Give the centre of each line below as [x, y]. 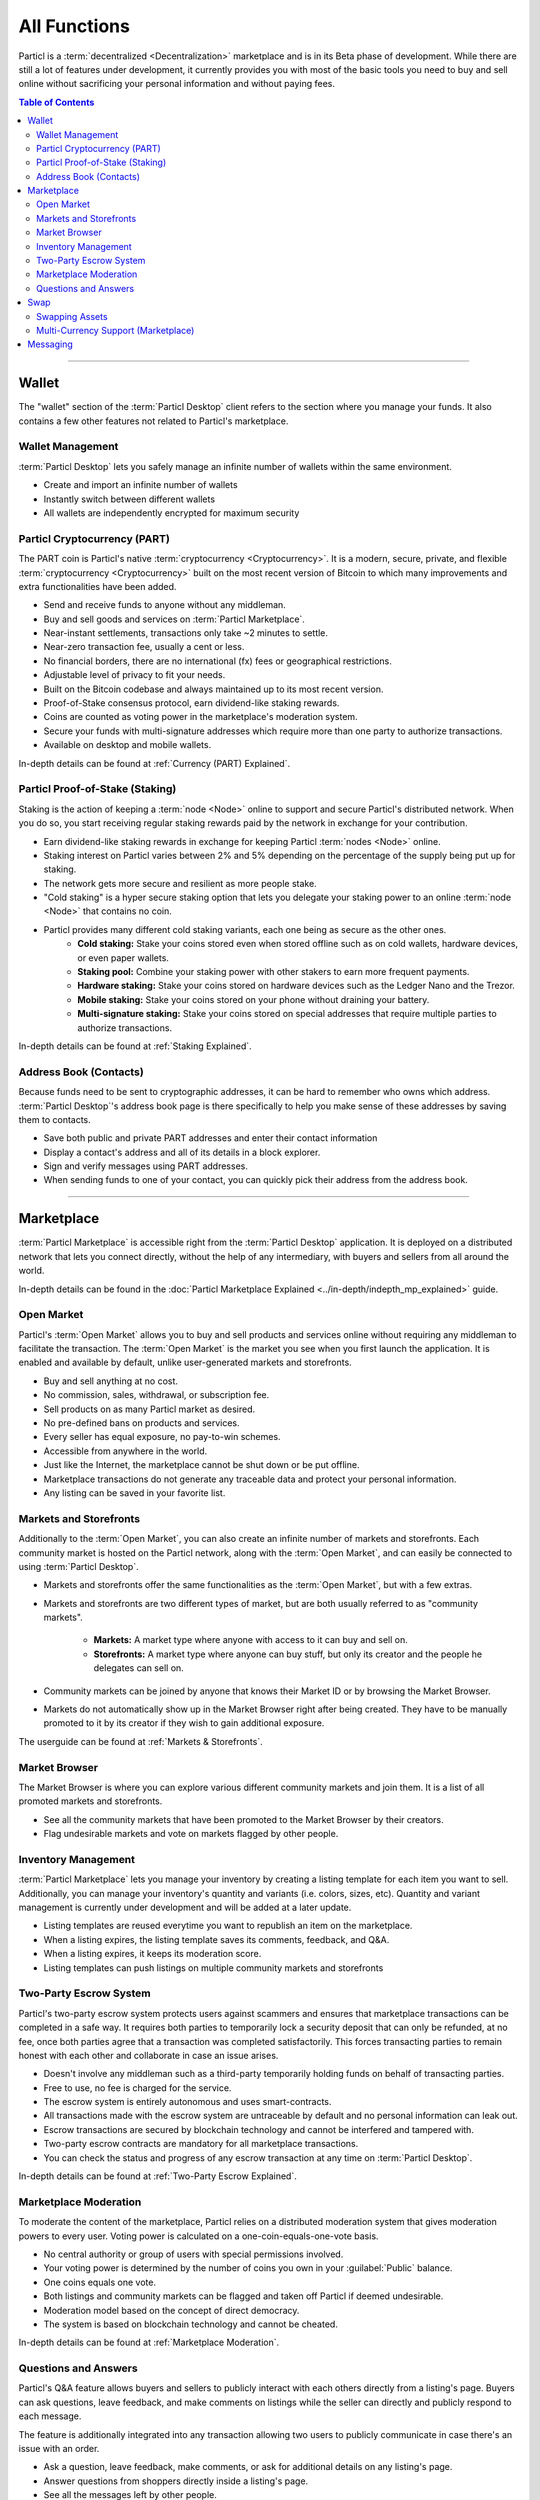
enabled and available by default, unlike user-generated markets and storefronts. [185, 1362]
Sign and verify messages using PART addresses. [146, 1166]
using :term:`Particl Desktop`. [78, 1566]
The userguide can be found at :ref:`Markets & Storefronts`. [141, 1741]
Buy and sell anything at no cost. [111, 1381]
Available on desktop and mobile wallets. [127, 745]
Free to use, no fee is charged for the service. [137, 2087]
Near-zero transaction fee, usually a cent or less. [144, 647]
